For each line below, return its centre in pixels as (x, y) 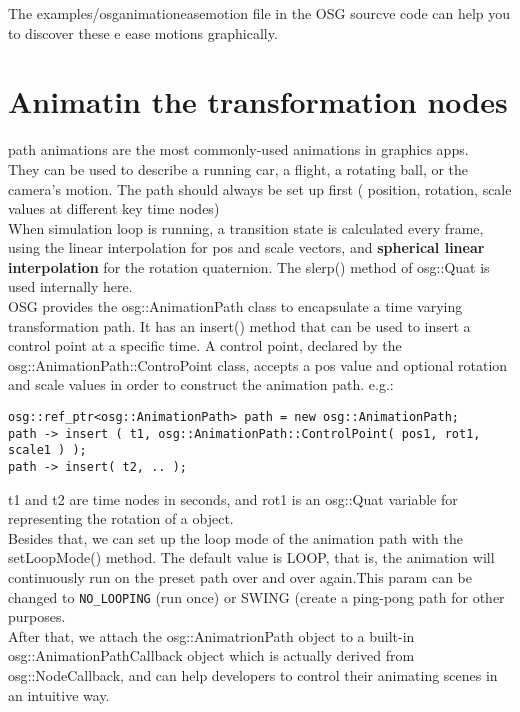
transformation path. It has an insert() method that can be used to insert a (239, 325)
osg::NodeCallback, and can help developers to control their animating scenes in (253, 675)
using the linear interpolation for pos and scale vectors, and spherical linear (246, 247)
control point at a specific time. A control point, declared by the (205, 345)
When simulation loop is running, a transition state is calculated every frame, (246, 227)
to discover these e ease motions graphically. (143, 32)
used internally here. (70, 286)
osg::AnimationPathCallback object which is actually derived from (211, 655)
